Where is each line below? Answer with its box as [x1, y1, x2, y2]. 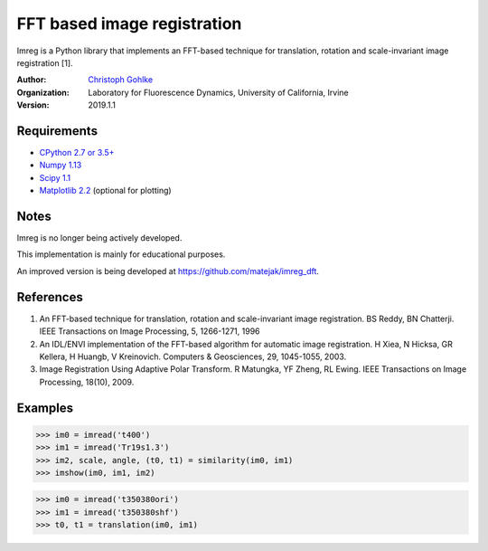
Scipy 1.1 [39, 172, 71, 183]
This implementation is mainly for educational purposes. [16, 249, 226, 260]
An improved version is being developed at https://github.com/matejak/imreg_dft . [16, 265, 320, 276]
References [16, 290, 83, 305]
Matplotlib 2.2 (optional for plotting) [39, 185, 172, 196]
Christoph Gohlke [88, 74, 154, 85]
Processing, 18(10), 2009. [39, 376, 135, 387]
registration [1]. [16, 57, 73, 68]
